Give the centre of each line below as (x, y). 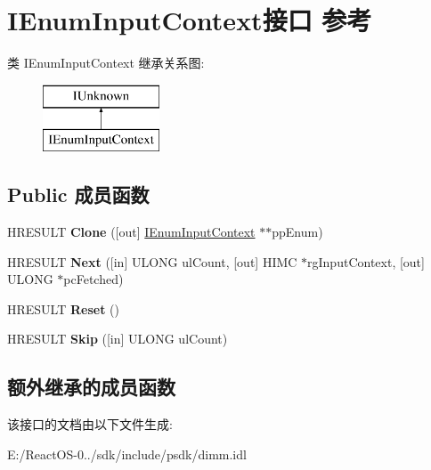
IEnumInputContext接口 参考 (190, 20)
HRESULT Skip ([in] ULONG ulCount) (118, 339)
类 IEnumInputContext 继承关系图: (106, 63)
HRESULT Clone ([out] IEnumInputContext (131, 232)
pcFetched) (94, 279)
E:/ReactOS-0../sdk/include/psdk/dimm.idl (127, 454)
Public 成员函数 (78, 194)
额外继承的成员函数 (91, 387)
